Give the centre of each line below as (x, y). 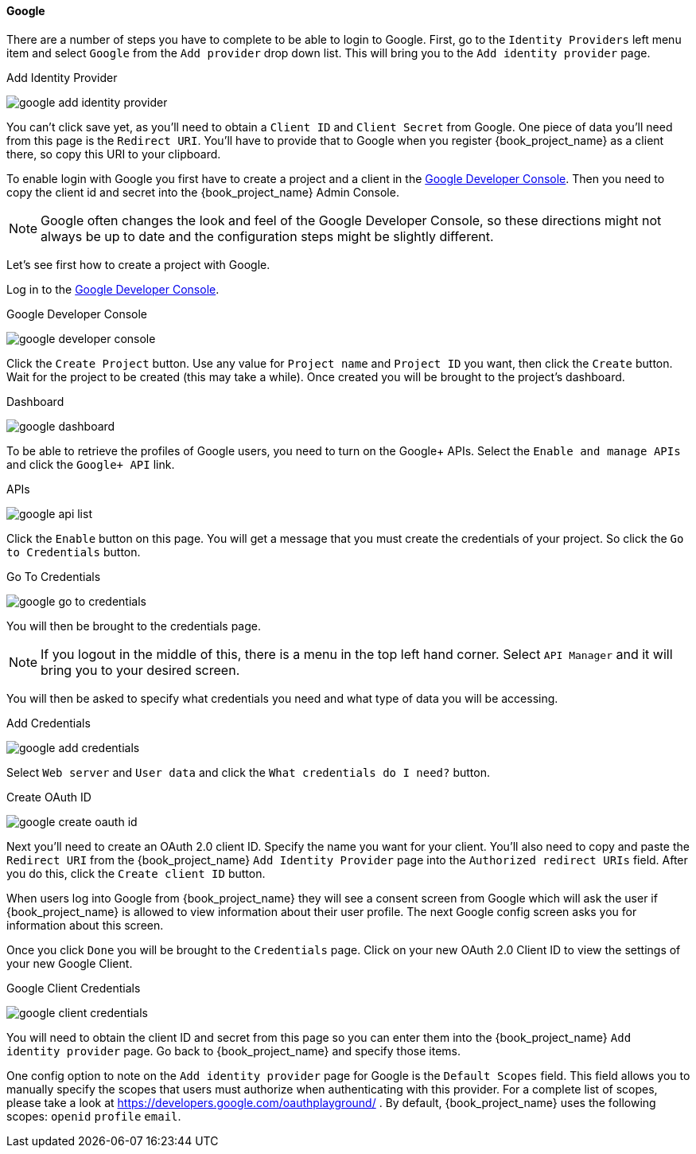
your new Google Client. (70, 963)
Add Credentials (49, 723)
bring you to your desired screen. (140, 670)
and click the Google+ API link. (91, 464)
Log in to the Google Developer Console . (113, 289)
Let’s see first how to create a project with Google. (138, 264)
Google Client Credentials (74, 988)
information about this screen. (85, 925)
